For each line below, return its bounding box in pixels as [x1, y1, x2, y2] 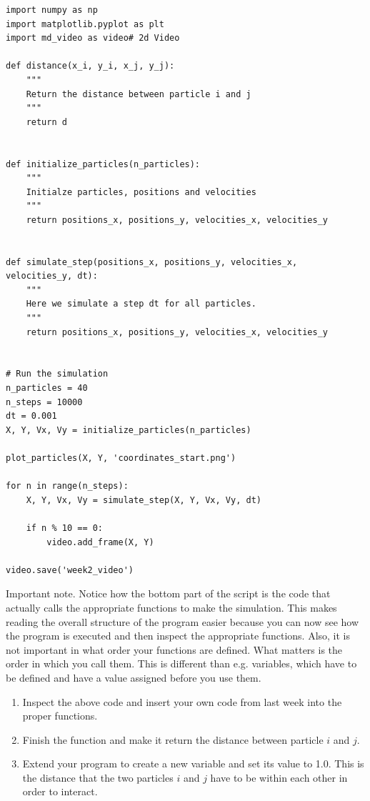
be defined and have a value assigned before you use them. [6, 670, 261, 685]
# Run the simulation [6, 369, 109, 379]
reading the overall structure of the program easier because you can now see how [6, 614, 359, 629]
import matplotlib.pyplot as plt [6, 19, 164, 29]
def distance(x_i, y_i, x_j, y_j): [6, 61, 175, 71]
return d [26, 116, 67, 127]
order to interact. [22, 784, 98, 799]
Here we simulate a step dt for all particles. [26, 299, 256, 309]
